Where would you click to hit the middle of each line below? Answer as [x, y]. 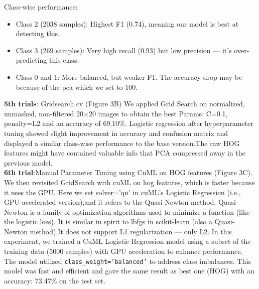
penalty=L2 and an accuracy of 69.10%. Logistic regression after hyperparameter [129, 123]
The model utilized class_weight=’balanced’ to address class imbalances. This [127, 261]
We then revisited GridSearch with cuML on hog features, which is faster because [129, 182]
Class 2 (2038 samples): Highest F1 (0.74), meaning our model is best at [127, 23]
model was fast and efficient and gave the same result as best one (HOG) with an [129, 271]
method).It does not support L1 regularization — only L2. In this [131, 231]
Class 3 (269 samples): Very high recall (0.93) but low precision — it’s [124, 50]
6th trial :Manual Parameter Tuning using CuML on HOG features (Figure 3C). [128, 172]
